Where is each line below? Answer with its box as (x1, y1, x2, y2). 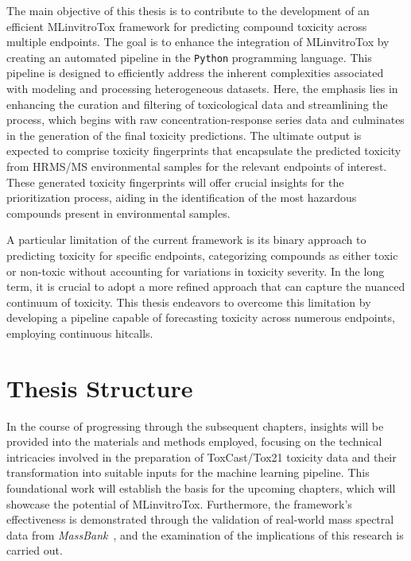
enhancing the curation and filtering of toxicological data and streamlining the (6, 95, 388, 112)
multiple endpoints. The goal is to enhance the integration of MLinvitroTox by (6, 33, 390, 50)
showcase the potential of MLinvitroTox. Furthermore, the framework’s (6, 495, 352, 512)
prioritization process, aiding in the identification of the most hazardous (6, 189, 357, 206)
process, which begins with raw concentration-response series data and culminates (6, 111, 405, 128)
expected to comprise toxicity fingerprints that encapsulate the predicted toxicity (6, 142, 401, 159)
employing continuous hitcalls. (6, 324, 153, 341)
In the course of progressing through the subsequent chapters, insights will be (6, 417, 384, 434)
